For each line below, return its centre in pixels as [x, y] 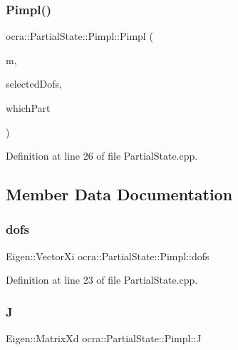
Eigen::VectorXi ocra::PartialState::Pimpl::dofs [108, 256]
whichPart [28, 108]
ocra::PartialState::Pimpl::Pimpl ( [79, 36]
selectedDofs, [34, 84]
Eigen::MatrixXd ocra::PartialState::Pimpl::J [104, 338]
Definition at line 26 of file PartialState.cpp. [102, 156]
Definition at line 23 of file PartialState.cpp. [102, 280]
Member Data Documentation [119, 194]
